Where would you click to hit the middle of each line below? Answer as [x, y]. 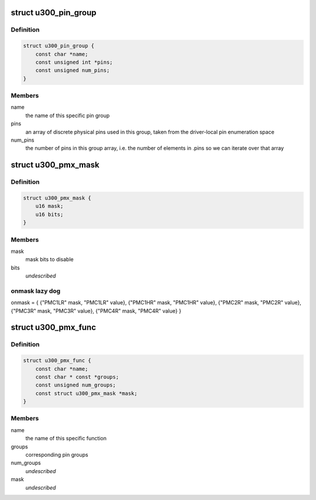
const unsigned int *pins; [74, 62]
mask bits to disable [49, 259]
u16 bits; [49, 214]
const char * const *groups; [77, 377]
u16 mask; [49, 206]
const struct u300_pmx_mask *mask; [86, 393]
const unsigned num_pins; [73, 71]
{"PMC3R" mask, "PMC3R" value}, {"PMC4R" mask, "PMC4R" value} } [96, 311]
